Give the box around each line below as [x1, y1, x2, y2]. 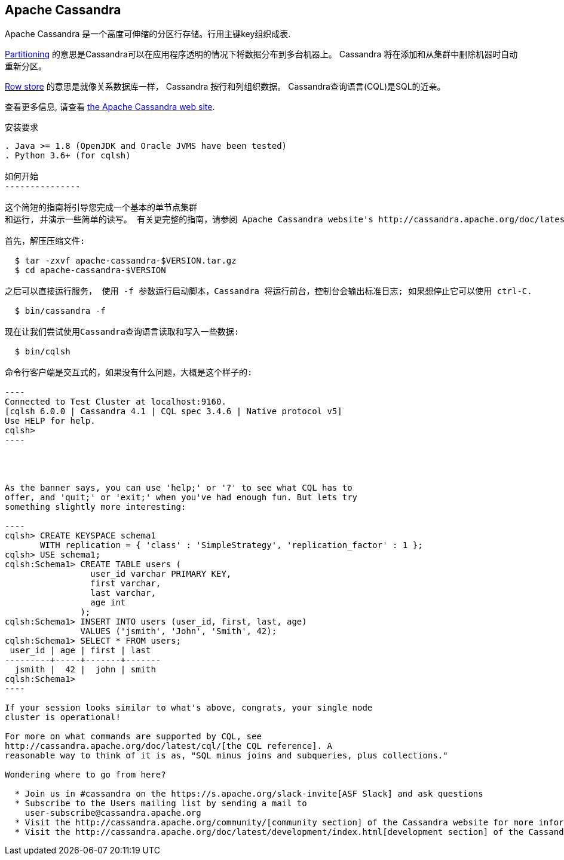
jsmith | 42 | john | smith [14, 665, 156, 675]
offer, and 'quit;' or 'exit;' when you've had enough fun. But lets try [5, 492, 358, 503]
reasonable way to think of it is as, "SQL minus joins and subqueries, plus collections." [5, 751, 448, 761]
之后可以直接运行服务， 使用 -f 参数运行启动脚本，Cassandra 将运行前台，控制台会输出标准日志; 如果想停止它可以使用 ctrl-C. [5, 286, 532, 296]
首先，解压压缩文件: [5, 236, 85, 246]
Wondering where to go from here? [5, 770, 166, 780]
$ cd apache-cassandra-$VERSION [14, 265, 166, 276]
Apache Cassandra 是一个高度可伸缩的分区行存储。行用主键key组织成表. [5, 29, 291, 39]
